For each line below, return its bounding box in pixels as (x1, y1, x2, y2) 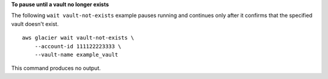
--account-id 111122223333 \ (34, 43, 121, 49)
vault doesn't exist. (11, 20, 59, 27)
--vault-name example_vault (34, 51, 118, 58)
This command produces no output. (11, 65, 101, 72)
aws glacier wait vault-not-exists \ (22, 34, 135, 42)
